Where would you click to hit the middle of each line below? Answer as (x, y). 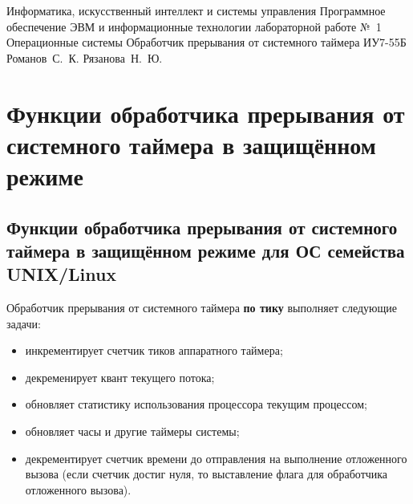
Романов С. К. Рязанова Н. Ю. (85, 57)
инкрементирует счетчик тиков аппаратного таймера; (154, 350)
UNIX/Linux (62, 274)
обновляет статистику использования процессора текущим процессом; (196, 404)
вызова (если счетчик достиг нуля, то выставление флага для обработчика (206, 474)
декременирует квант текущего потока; (120, 377)
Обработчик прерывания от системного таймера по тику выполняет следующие (202, 308)
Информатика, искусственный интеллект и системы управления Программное (196, 10)
